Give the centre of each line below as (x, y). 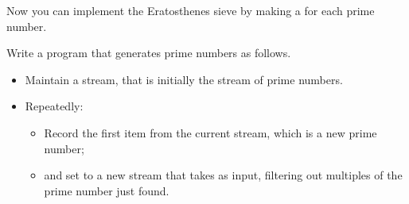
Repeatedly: (54, 106)
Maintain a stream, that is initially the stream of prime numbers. (184, 79)
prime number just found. (107, 190)
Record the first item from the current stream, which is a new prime (210, 132)
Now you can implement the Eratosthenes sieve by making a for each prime (191, 10)
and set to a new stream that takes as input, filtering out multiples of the (223, 175)
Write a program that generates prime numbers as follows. (149, 53)
